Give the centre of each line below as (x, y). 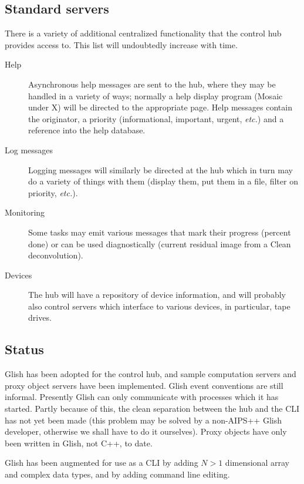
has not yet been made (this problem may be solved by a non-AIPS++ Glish (143, 420)
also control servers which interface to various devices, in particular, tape (159, 306)
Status (24, 349)
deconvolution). (56, 255)
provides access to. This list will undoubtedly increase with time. (121, 44)
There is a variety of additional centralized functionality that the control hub (143, 33)
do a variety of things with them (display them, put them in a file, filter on (163, 181)
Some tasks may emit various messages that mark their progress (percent (160, 232)
